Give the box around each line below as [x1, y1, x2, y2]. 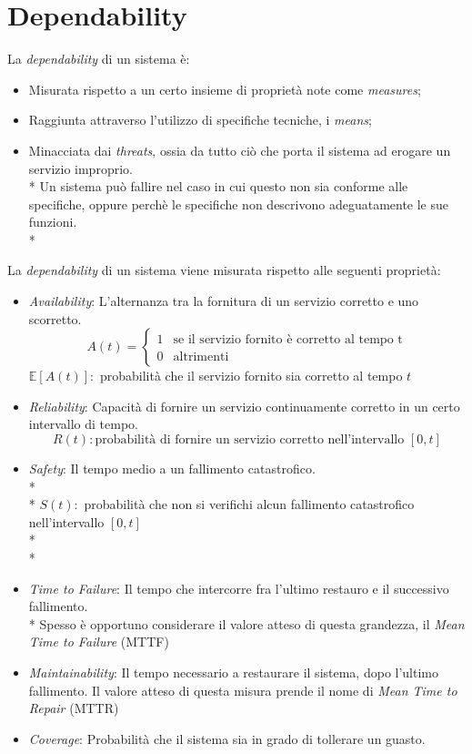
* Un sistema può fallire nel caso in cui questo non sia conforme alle [28, 177, 408, 196]
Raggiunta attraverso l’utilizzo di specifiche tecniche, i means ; [28, 110, 372, 129]
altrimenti [173, 351, 229, 364]
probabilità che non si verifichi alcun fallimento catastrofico [84, 494, 415, 514]
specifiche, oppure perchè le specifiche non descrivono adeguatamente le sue [28, 194, 449, 213]
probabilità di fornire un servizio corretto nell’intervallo [95, 433, 405, 447]
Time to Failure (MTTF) [28, 632, 169, 651]
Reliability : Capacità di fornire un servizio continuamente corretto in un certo [28, 396, 460, 415]
